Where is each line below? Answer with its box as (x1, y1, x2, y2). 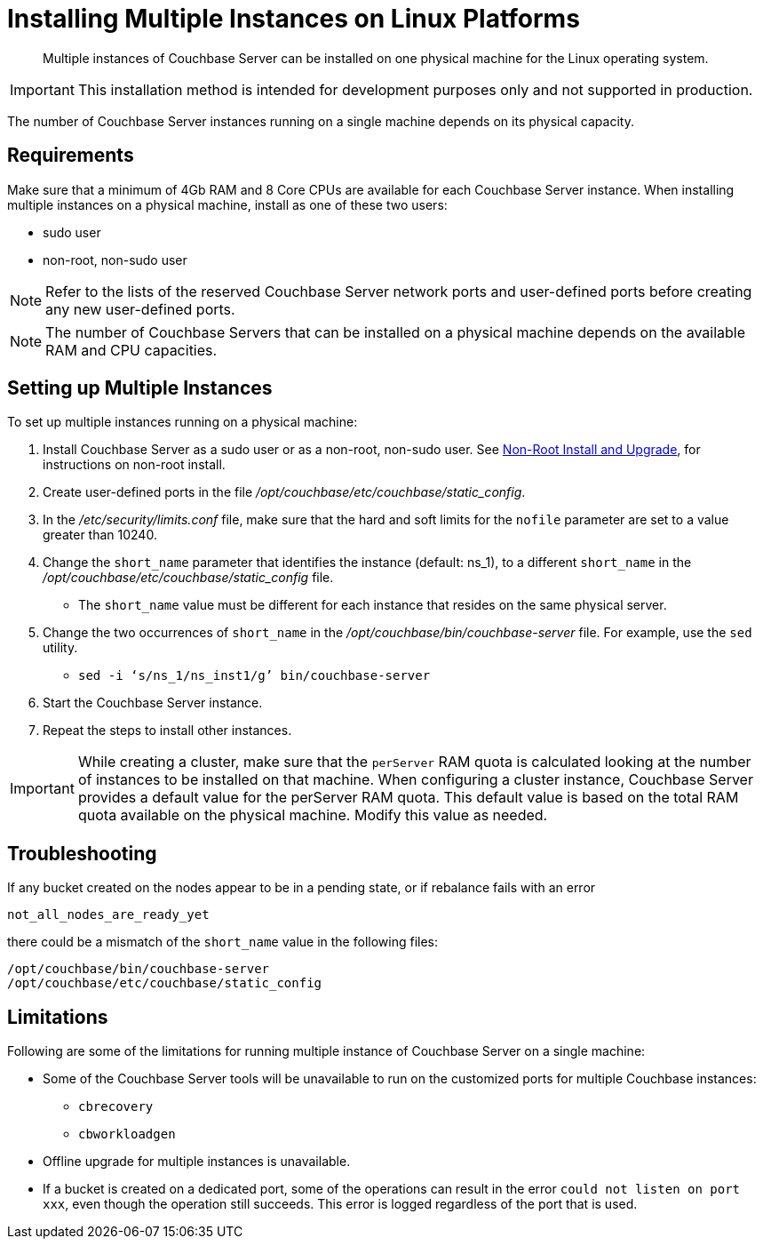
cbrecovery (78, 1099, 154, 1114)
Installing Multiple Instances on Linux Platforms (7, 4, 580, 34)
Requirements (7, 144, 134, 167)
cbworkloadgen (78, 1127, 176, 1142)
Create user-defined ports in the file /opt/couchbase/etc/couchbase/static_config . (43, 484, 526, 500)
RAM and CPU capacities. (45, 340, 218, 359)
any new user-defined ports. (45, 300, 235, 318)
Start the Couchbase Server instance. (43, 695, 263, 711)
